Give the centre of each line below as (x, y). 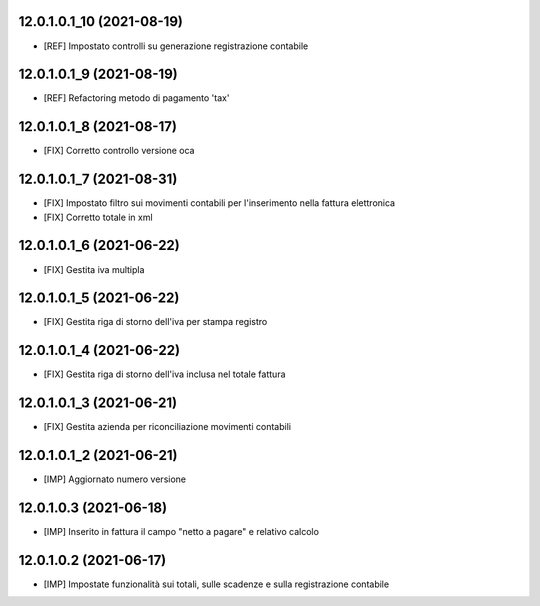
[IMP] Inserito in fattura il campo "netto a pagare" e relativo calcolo (181, 532)
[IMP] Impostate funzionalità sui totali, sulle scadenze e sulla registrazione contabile (216, 584)
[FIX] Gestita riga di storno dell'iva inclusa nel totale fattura (164, 374)
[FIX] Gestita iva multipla (94, 269)
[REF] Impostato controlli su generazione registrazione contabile (176, 46)
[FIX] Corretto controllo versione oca (119, 151)
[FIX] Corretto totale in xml (98, 217)
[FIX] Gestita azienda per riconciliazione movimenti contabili (167, 427)
